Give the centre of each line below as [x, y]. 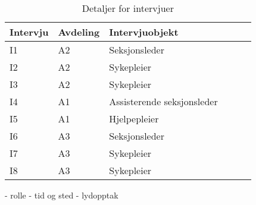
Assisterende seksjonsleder [163, 101]
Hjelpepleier [134, 119]
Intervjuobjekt [144, 32]
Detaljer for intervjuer [128, 8]
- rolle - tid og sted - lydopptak [62, 195]
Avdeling [79, 32]
